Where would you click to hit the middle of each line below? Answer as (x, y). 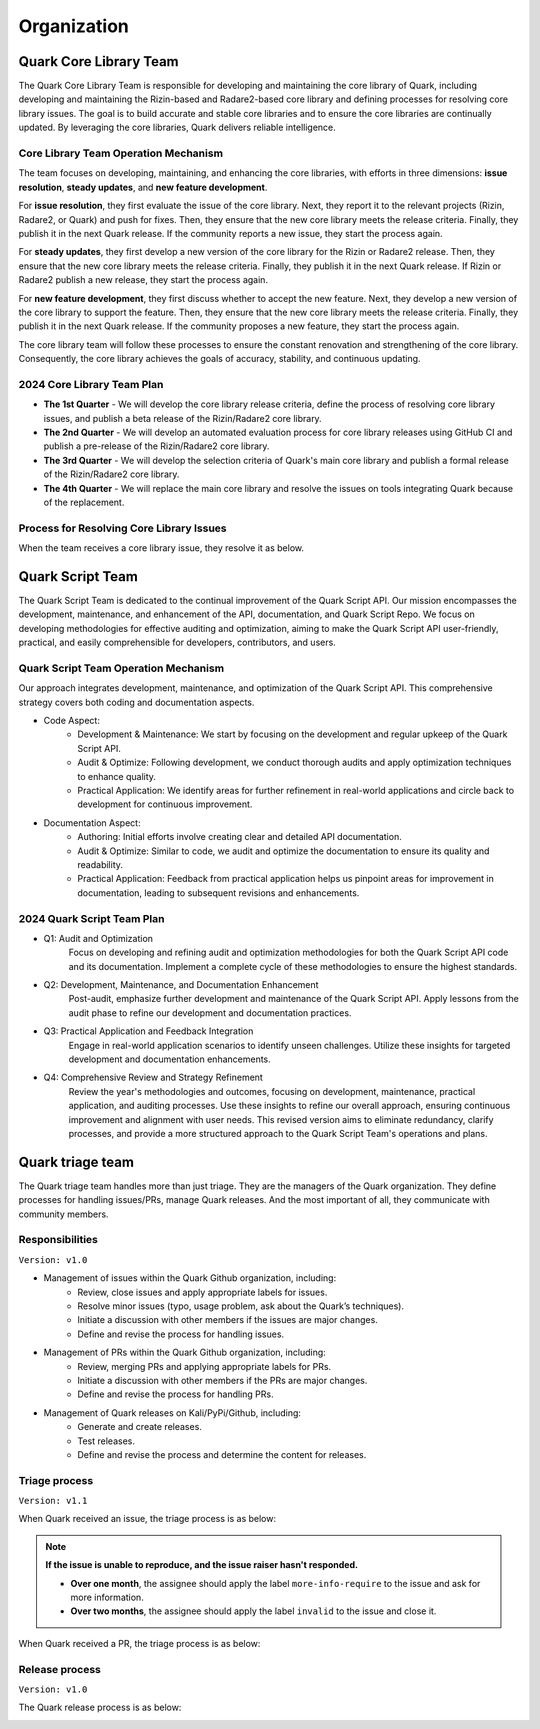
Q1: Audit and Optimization (98, 938)
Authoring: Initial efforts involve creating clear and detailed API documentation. (239, 837)
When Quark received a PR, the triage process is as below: (139, 1643)
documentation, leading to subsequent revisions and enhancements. (218, 892)
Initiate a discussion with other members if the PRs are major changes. (222, 1380)
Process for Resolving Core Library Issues (122, 528)
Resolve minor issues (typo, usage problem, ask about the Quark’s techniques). (241, 1306)
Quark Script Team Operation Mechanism (121, 668)
